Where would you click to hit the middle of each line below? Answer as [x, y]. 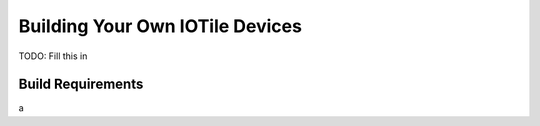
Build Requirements [81, 84]
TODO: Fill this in [53, 56]
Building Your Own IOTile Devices [160, 26]
